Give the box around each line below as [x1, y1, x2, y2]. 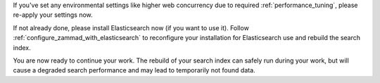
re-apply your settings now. [13, 11, 93, 19]
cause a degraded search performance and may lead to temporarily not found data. [13, 66, 256, 75]
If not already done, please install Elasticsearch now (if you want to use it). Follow [13, 23, 249, 32]
